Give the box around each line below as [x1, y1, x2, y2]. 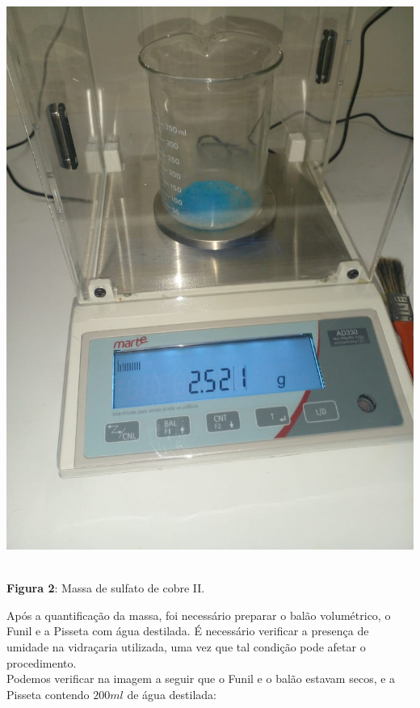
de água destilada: [127, 685, 216, 702]
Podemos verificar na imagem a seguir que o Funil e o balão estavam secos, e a [6, 670, 396, 687]
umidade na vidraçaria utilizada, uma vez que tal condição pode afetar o [6, 638, 366, 655]
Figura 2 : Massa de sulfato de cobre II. [6, 579, 205, 596]
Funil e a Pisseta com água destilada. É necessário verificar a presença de [6, 622, 369, 639]
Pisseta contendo [6, 685, 90, 702]
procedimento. [6, 654, 77, 671]
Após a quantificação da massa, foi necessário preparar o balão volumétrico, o [6, 606, 391, 623]
